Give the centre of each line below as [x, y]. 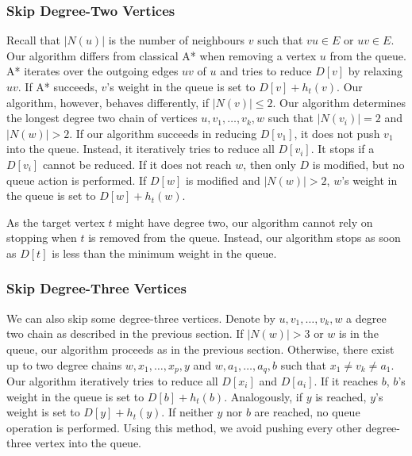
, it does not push [337, 133]
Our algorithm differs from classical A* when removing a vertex [162, 55]
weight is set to [43, 412]
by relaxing [375, 71]
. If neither [187, 412]
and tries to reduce [266, 71]
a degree [366, 318]
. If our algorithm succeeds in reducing [163, 133]
